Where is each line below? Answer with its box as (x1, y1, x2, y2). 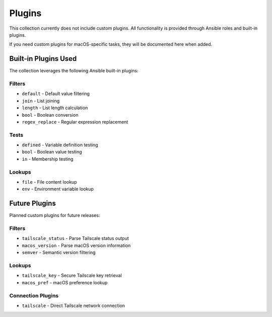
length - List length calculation (22, 105, 88, 111)
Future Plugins (9, 199, 56, 208)
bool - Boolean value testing (22, 149, 82, 155)
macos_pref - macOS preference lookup (22, 279, 108, 285)
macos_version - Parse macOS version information (22, 242, 131, 249)
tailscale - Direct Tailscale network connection (22, 302, 125, 308)
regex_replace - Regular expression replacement (22, 119, 128, 125)
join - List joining (22, 98, 60, 104)
